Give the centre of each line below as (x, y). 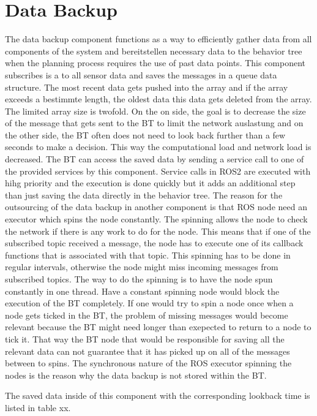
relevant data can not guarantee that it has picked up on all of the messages (147, 351)
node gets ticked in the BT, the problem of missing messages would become (147, 315)
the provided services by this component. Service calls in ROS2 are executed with (158, 171)
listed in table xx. (38, 407)
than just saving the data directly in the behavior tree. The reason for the (144, 195)
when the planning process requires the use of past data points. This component (155, 63)
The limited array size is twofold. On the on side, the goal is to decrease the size (155, 111)
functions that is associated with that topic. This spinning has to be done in (148, 255)
